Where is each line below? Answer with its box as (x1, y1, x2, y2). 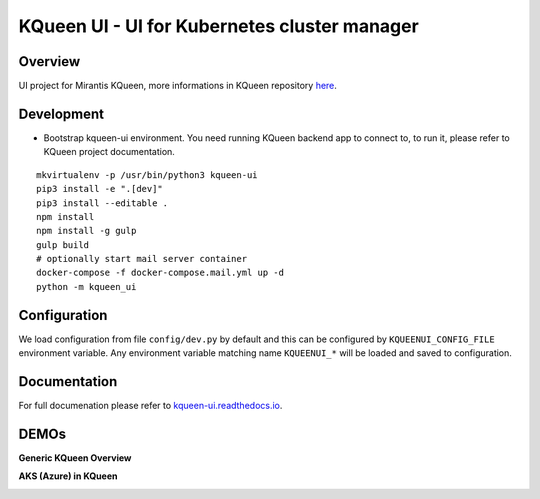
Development (18, 105, 105, 122)
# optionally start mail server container (36, 253, 248, 265)
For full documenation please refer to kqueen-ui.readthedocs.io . (18, 400, 283, 412)
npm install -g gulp (36, 225, 137, 237)
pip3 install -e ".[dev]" (36, 183, 164, 195)
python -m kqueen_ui (36, 281, 137, 292)
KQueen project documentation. (43, 146, 175, 158)
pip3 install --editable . (36, 197, 169, 209)
